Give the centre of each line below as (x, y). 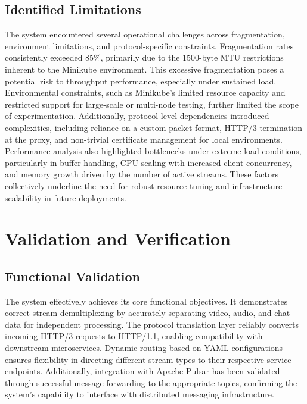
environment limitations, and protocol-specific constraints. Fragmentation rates (149, 46)
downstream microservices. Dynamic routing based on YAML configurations (144, 348)
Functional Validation (72, 276)
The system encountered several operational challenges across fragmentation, (145, 34)
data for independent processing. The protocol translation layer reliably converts (152, 324)
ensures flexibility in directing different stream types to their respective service (148, 359)
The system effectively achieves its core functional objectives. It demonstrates (146, 301)
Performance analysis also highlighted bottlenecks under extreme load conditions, (153, 151)
